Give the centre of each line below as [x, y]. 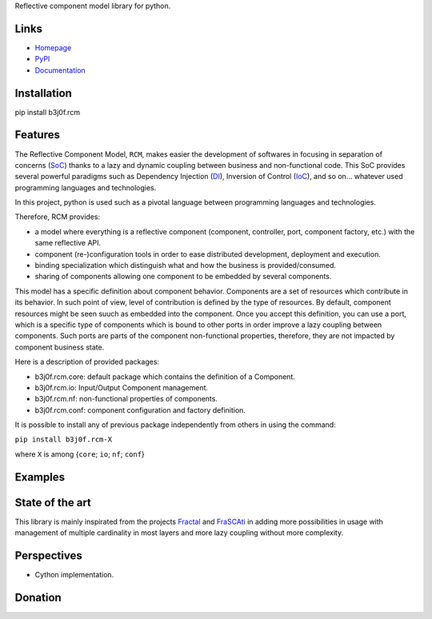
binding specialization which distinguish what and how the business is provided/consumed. [185, 266]
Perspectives [49, 555]
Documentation [60, 70]
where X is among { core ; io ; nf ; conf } [80, 454]
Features [37, 135]
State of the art [53, 503]
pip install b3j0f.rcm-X [63, 439]
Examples [40, 477]
